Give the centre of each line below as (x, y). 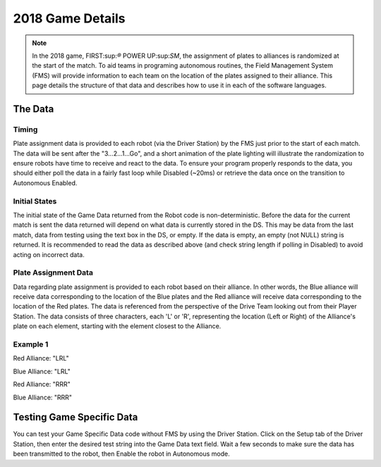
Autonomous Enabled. (45, 182)
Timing (25, 129)
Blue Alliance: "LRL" (42, 371)
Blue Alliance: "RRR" (43, 397)
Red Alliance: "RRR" (42, 385)
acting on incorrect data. (49, 254)
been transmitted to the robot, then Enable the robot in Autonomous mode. (121, 454)
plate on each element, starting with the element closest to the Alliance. (117, 326)
